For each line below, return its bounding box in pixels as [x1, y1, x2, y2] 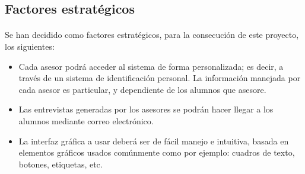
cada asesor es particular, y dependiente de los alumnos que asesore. [18, 83, 266, 95]
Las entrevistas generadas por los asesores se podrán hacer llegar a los [18, 103, 274, 115]
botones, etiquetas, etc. [18, 157, 103, 170]
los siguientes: [5, 40, 55, 52]
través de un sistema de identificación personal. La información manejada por [18, 72, 301, 84]
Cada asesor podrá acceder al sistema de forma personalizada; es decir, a [18, 60, 284, 72]
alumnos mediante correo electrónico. [18, 114, 154, 127]
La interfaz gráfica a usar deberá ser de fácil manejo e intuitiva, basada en [18, 134, 289, 147]
